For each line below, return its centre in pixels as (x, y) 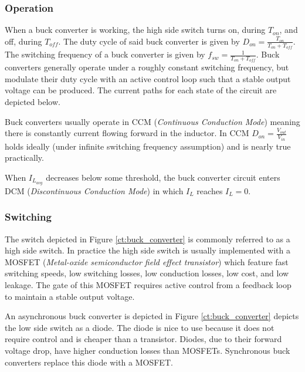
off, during (23, 41)
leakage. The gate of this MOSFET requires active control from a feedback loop (148, 284)
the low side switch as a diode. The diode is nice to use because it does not (140, 327)
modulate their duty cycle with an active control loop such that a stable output (148, 78)
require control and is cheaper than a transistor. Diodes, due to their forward (143, 339)
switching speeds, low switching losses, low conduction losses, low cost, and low (147, 273)
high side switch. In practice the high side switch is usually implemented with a (148, 250)
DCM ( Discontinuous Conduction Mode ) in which (94, 190)
